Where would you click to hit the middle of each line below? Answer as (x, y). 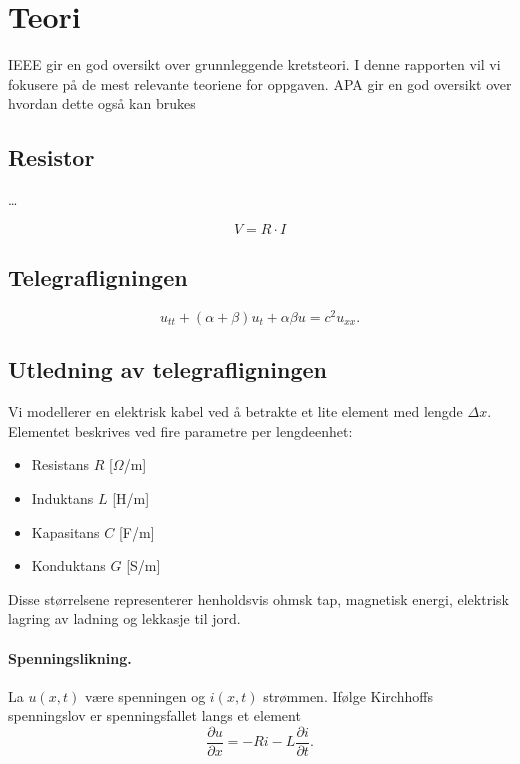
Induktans (62, 497)
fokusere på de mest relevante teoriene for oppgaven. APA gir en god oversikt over (260, 83)
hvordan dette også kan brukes (102, 103)
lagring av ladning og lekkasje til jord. (124, 618)
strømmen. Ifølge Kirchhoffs (348, 695)
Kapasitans (65, 531)
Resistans (60, 464)
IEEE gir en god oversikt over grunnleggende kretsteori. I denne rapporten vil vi (254, 64)
